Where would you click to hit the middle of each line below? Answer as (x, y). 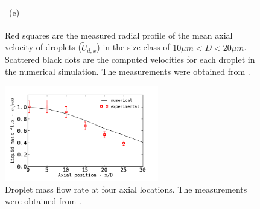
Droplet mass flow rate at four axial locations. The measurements (126, 189)
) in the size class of (133, 47)
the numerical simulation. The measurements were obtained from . (128, 71)
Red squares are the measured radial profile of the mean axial (119, 35)
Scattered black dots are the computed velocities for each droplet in (130, 59)
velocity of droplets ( (43, 47)
